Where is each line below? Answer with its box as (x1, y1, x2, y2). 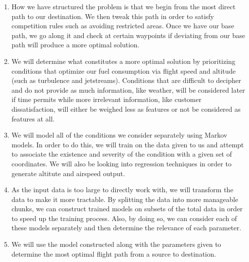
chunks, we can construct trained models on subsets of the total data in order (11, 203, 243, 214)
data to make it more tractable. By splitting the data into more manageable (11, 194, 238, 204)
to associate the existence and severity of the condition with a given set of (11, 149, 232, 159)
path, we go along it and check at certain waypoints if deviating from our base (11, 30, 245, 40)
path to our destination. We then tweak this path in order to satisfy (11, 11, 214, 21)
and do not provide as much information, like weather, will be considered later (11, 84, 245, 95)
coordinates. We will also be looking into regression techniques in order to (11, 158, 231, 168)
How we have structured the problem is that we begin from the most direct (11, 1, 236, 11)
